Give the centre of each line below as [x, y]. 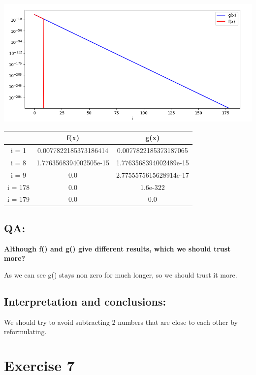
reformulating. [25, 331]
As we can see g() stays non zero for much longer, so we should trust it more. [121, 274]
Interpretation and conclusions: [85, 301]
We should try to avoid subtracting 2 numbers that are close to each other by [121, 322]
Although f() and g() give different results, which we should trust [117, 248]
